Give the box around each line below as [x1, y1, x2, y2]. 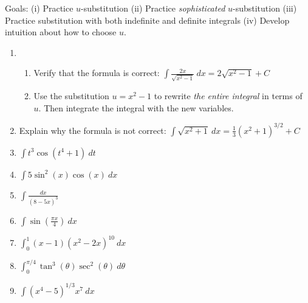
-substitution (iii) [232, 2, 297, 14]
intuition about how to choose [5, 26, 117, 38]
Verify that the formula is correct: [33, 66, 160, 79]
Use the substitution [33, 89, 109, 102]
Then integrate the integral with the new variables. [44, 101, 234, 114]
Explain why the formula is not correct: [19, 124, 166, 136]
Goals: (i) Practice [5, 2, 74, 14]
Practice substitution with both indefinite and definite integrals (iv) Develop [5, 13, 290, 26]
